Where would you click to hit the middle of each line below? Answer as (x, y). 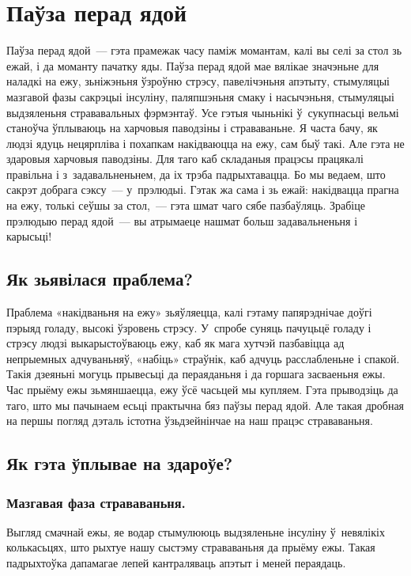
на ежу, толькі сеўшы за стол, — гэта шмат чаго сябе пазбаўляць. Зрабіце (186, 205)
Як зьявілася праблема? (100, 279)
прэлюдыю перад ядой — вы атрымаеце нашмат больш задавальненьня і (182, 220)
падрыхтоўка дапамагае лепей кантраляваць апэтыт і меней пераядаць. (176, 562)
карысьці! (29, 236)
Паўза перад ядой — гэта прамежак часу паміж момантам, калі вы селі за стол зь (204, 50)
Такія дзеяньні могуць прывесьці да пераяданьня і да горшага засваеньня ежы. (196, 374)
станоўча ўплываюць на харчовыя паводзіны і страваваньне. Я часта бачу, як (192, 128)
